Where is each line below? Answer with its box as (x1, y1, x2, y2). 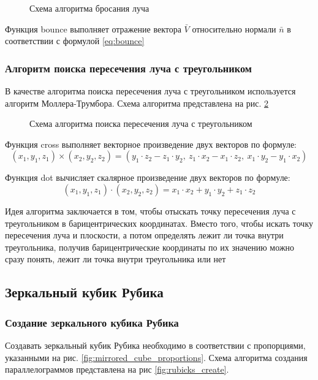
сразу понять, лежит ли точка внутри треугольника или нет (5, 253, 226, 265)
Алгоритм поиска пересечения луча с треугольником (5, 60, 252, 75)
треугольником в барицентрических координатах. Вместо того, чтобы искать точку (5, 216, 313, 229)
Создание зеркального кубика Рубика (5, 314, 179, 330)
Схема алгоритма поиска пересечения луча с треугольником (29, 117, 252, 130)
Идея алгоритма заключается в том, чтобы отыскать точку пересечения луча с (5, 204, 296, 217)
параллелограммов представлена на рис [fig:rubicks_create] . (5, 363, 229, 376)
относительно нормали (192, 22, 276, 35)
